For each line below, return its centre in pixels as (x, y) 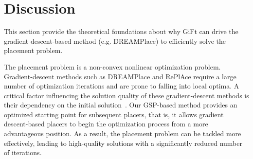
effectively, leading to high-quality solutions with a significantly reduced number (123, 143)
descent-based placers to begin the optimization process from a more (106, 124)
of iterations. (23, 152)
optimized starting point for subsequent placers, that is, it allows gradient (114, 114)
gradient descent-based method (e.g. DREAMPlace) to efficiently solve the (115, 41)
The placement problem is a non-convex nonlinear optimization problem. (112, 66)
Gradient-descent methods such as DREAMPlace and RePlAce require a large (120, 76)
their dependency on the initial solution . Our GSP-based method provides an (121, 105)
